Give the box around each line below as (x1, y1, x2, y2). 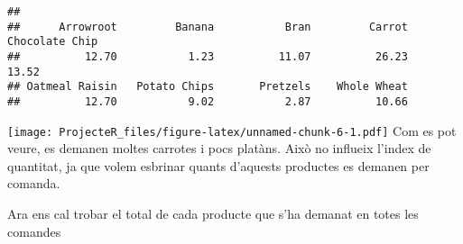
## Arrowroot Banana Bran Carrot (7, 20, 408, 33)
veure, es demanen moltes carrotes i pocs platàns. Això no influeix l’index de (7, 139, 431, 158)
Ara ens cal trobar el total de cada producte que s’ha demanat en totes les (7, 204, 419, 223)
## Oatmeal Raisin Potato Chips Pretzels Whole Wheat (7, 80, 408, 94)
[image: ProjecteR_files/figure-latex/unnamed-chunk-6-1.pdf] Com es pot (7, 121, 457, 140)
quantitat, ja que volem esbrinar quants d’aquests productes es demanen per (7, 156, 430, 175)
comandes (7, 221, 61, 240)
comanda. (7, 174, 60, 193)
